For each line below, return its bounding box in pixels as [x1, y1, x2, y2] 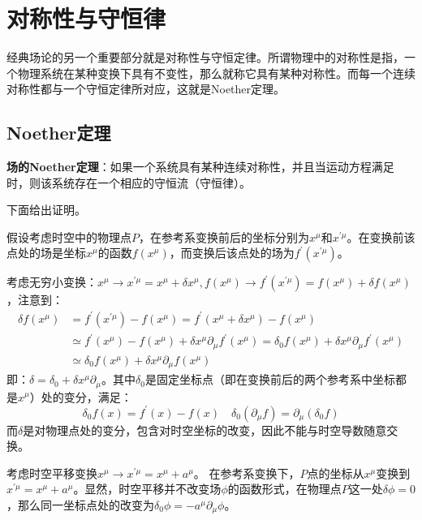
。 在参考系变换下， [193, 464, 300, 481]
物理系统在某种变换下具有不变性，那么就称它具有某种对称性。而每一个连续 [17, 64, 416, 81]
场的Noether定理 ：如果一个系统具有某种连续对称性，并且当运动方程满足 [6, 158, 394, 175]
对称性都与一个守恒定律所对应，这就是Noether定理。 [6, 80, 286, 97]
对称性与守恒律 [6, 2, 166, 35]
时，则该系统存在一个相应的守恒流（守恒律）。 [6, 174, 251, 191]
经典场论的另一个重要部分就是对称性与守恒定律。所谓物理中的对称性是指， [6, 49, 404, 66]
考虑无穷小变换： [6, 273, 97, 290]
